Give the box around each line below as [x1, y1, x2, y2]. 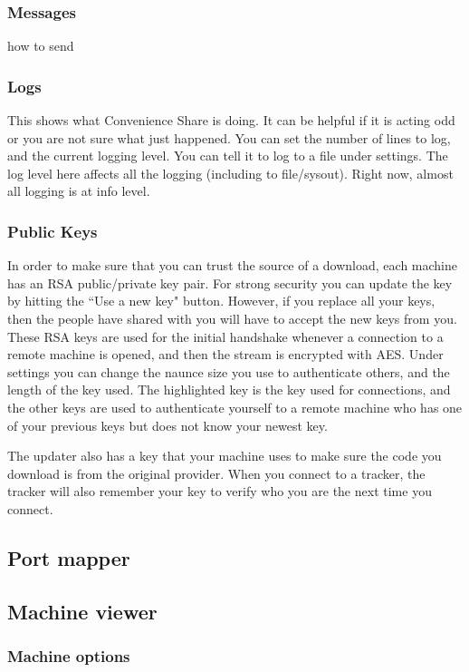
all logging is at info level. [7, 181, 150, 200]
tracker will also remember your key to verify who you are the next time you [7, 482, 432, 501]
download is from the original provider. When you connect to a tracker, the [7, 463, 426, 482]
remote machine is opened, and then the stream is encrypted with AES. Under [7, 345, 444, 364]
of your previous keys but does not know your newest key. [7, 415, 328, 434]
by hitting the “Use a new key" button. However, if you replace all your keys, [7, 291, 435, 310]
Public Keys [7, 219, 98, 242]
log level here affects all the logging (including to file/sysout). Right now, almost [7, 163, 454, 182]
